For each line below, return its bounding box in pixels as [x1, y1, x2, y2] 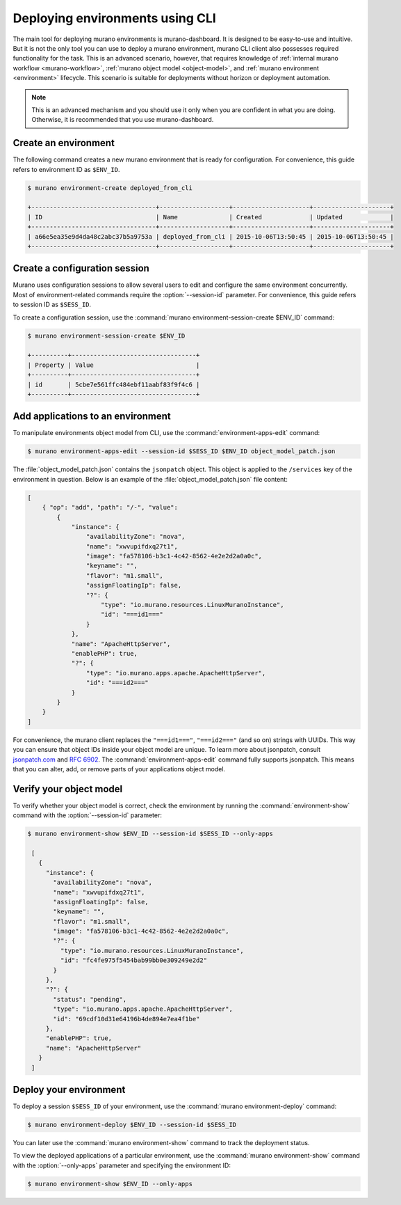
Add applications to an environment [13, 411, 172, 423]
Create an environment [13, 137, 115, 149]
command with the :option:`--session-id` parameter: [13, 811, 163, 819]
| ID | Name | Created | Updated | [27, 213, 394, 221]
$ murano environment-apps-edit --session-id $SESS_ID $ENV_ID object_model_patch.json [27, 448, 336, 455]
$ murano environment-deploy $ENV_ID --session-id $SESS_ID [27, 1121, 237, 1129]
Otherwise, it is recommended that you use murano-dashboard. [31, 116, 214, 124]
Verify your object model [13, 783, 123, 795]
